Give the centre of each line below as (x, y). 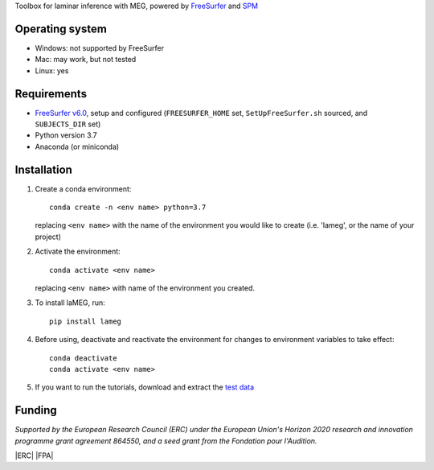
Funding (36, 410)
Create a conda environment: (83, 188)
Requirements (51, 94)
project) (48, 237)
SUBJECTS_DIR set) (68, 124)
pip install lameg (86, 321)
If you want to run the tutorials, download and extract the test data (145, 387)
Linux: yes (52, 70)
